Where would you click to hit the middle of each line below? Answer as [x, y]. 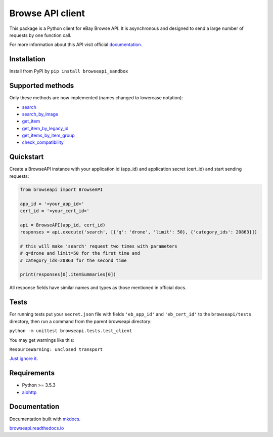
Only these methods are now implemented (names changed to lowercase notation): [96, 98]
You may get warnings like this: [42, 340]
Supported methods [42, 86]
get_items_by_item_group [49, 135]
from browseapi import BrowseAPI [61, 189]
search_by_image [40, 114]
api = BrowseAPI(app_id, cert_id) [63, 225]
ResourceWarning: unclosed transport [56, 349]
